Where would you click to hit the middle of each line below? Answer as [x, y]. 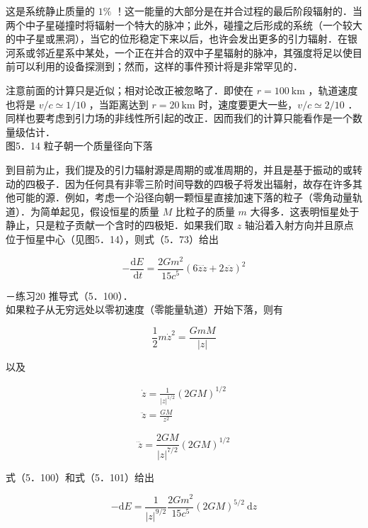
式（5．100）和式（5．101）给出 [80, 477]
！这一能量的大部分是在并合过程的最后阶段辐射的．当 [239, 11]
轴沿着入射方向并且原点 [299, 225]
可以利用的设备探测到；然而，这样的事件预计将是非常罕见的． [159, 66]
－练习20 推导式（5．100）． [69, 295]
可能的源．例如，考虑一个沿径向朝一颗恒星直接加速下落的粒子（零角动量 [184, 197]
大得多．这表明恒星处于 [305, 211]
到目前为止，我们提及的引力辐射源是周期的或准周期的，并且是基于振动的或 [179, 169]
